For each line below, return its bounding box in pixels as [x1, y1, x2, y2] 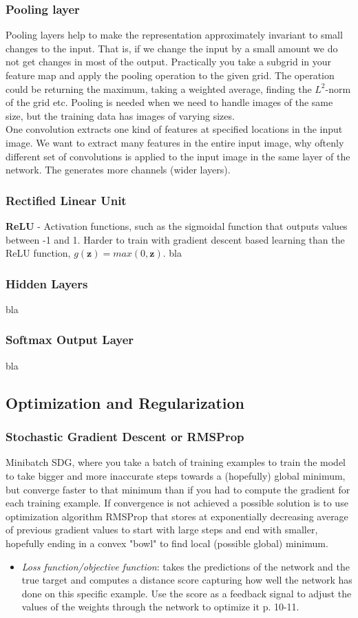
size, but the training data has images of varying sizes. [6, 108, 235, 122]
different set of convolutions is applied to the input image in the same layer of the [6, 149, 350, 163]
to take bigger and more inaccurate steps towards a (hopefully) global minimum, [6, 468, 346, 482]
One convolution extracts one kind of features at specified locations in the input [6, 122, 343, 136]
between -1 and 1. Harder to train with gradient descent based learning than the [6, 232, 345, 246]
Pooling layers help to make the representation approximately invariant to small [6, 28, 343, 42]
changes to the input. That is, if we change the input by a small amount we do [6, 41, 338, 55]
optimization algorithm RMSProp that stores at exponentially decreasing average [6, 509, 348, 523]
